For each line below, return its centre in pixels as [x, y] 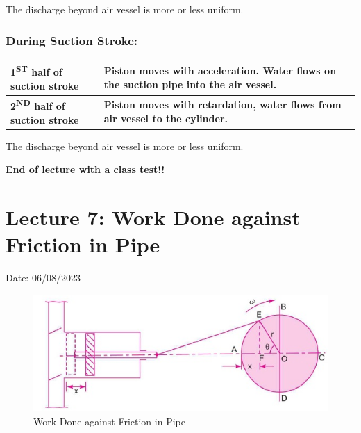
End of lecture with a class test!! [85, 169]
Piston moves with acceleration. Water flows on [220, 71]
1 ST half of [36, 71]
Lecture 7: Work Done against [153, 217]
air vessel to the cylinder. [166, 118]
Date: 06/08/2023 [43, 278]
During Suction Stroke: [72, 40]
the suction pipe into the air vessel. [190, 84]
